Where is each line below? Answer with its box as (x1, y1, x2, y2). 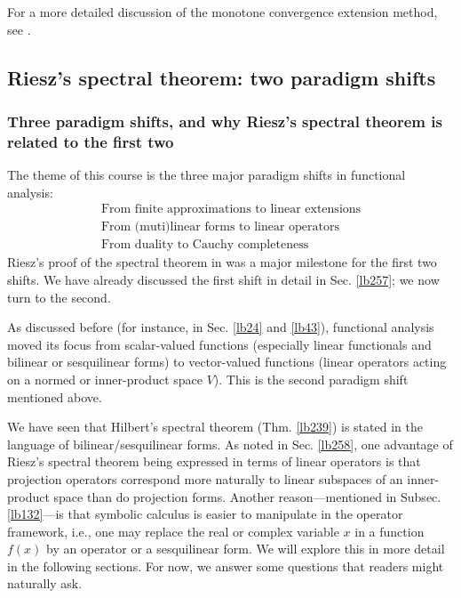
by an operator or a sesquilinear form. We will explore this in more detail (46, 539, 445, 558)
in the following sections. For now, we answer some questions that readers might (7, 556, 444, 575)
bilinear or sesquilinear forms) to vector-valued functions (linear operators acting (7, 352, 447, 371)
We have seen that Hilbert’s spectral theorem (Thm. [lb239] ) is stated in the (7, 417, 423, 436)
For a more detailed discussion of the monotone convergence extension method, (7, 3, 438, 20)
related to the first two (7, 130, 174, 152)
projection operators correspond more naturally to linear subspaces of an (7, 469, 403, 488)
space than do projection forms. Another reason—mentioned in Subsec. (53, 487, 441, 505)
